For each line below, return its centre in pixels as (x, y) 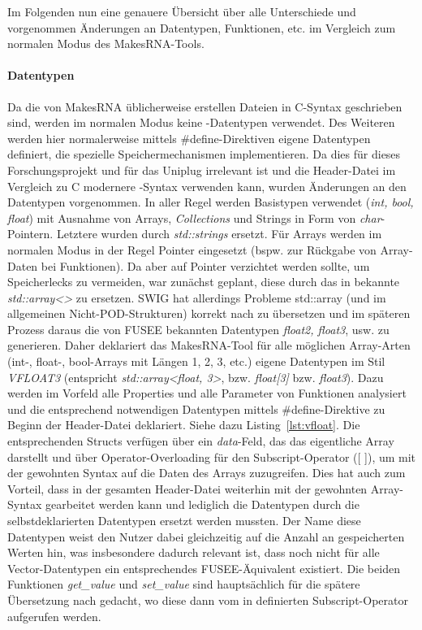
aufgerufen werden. (54, 616)
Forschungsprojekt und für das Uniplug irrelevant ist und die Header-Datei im (202, 169)
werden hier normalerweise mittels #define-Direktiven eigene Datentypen (189, 138)
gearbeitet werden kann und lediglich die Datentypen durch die (202, 504)
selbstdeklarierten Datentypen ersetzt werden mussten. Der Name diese (184, 521)
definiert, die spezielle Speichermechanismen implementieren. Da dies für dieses (204, 154)
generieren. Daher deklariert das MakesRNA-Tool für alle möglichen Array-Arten (209, 345)
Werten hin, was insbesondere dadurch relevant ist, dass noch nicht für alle (194, 552)
